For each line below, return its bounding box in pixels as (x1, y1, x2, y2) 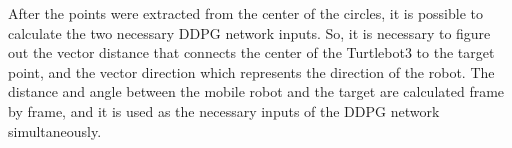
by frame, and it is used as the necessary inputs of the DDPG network (8, 100, 440, 121)
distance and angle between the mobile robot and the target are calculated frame (8, 81, 505, 102)
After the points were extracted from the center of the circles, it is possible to (8, 3, 484, 23)
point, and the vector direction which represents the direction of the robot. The (8, 61, 495, 82)
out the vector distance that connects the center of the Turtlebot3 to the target (8, 42, 495, 63)
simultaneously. (8, 120, 102, 141)
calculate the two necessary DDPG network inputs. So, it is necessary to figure (8, 22, 491, 43)
